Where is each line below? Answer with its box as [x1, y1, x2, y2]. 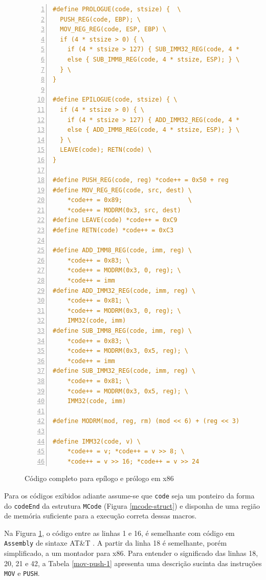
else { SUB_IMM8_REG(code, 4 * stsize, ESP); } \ [67, 55, 240, 63]
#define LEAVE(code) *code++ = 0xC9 [53, 216, 178, 224]
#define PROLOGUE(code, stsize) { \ [53, 6, 181, 13]
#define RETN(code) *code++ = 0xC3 [53, 227, 174, 234]
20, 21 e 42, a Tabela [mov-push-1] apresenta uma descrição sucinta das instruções [4, 557, 262, 568]
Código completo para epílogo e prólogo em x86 [25, 473, 174, 484]
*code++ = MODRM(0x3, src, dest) [67, 206, 181, 214]
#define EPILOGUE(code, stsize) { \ [53, 96, 178, 104]
